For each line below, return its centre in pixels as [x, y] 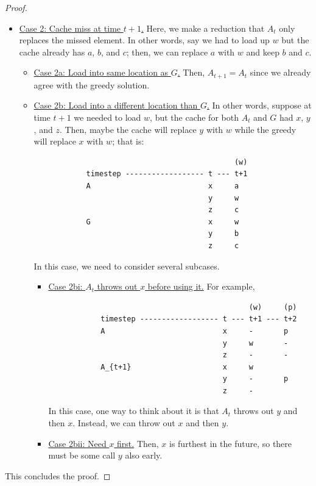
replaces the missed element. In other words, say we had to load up [144, 40]
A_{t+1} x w [177, 367]
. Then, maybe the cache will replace [128, 129]
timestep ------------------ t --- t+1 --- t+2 [199, 319]
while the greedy [265, 129]
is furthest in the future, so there [231, 443]
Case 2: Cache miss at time [70, 28]
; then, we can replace [167, 52]
